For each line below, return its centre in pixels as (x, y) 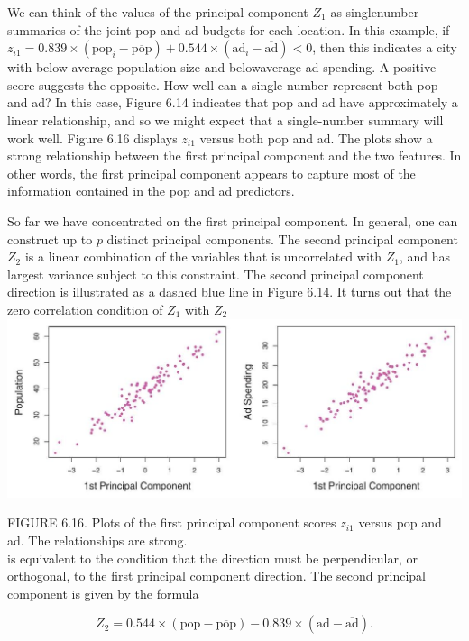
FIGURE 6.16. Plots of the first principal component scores (172, 522)
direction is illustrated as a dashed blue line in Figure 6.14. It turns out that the (230, 292)
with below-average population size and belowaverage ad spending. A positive (222, 67)
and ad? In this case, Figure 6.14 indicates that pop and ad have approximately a (233, 102)
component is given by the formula (103, 593)
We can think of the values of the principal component (158, 12)
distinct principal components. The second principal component (282, 238)
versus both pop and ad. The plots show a (316, 137)
